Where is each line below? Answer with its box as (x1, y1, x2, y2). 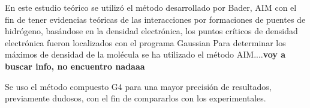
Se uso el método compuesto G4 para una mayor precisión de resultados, (5, 80, 272, 92)
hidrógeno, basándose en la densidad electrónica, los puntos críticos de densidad (5, 25, 298, 37)
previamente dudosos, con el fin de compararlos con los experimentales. (5, 92, 266, 104)
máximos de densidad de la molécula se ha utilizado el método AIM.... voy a (5, 48, 286, 61)
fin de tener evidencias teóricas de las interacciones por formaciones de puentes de (5, 13, 306, 25)
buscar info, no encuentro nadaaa (5, 59, 145, 72)
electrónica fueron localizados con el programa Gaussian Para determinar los (5, 36, 286, 49)
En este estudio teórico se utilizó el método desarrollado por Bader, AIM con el (5, 1, 297, 13)
